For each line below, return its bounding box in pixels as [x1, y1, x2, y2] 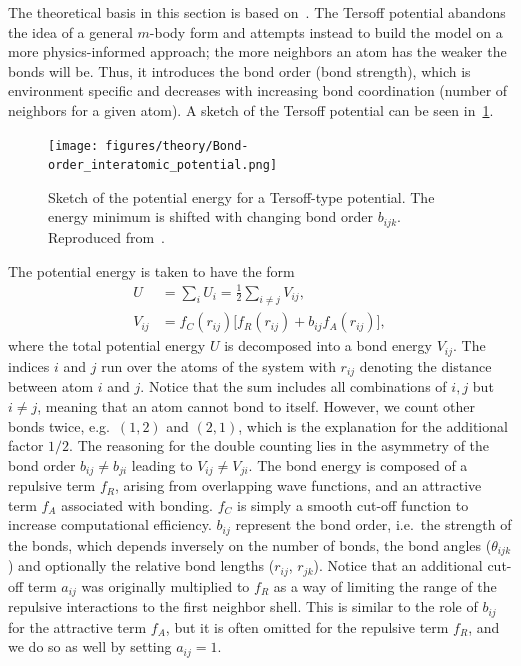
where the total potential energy [8, 335, 206, 356]
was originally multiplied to [81, 575, 250, 596]
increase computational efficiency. [8, 514, 212, 535]
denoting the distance [359, 355, 492, 376]
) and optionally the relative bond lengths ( [8, 555, 275, 576]
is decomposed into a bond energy [224, 335, 433, 356]
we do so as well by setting [8, 636, 172, 657]
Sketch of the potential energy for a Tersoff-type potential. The [48, 186, 435, 207]
